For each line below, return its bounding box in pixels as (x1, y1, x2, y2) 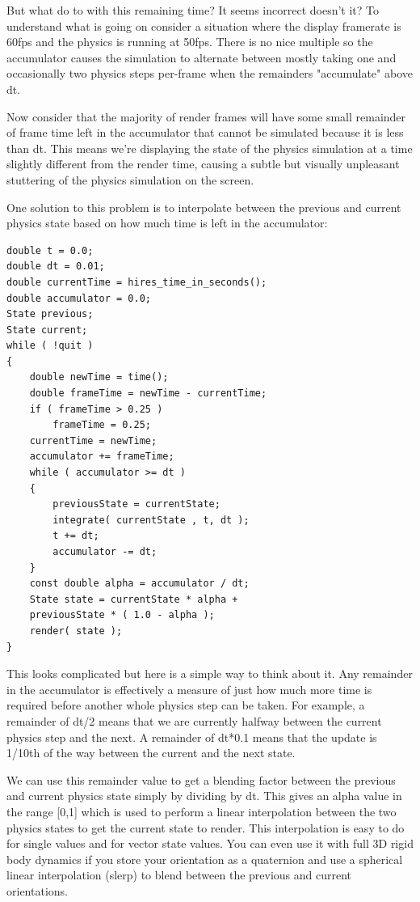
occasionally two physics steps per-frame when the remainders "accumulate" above (6, 65, 413, 82)
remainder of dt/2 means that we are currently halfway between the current (6, 712, 382, 729)
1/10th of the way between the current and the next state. (6, 744, 296, 761)
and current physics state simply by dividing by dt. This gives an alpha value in (6, 787, 402, 804)
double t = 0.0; (6, 244, 94, 256)
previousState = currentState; (52, 498, 220, 510)
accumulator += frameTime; (29, 451, 174, 463)
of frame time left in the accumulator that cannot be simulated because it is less (6, 124, 404, 141)
